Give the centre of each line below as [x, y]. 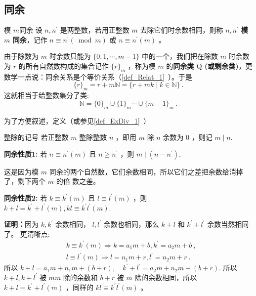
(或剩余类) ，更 [228, 65]
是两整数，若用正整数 [95, 30]
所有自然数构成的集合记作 [67, 65]
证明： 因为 [21, 224]
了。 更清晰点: [27, 233]
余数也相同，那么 [131, 224]
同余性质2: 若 [26, 197]
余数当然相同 [228, 224]
